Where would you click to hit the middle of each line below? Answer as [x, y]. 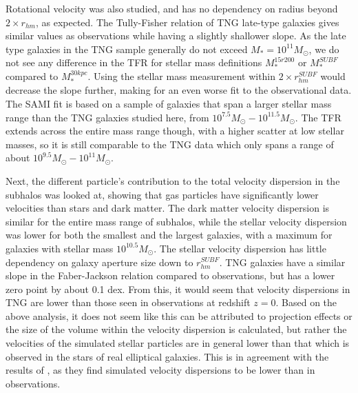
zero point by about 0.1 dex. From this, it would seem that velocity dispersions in [178, 289]
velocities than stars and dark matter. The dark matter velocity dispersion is [168, 208]
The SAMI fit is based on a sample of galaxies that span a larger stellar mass [169, 103]
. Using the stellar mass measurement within [182, 75]
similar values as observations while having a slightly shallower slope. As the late [176, 36]
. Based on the [306, 302]
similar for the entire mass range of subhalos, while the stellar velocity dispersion [176, 221]
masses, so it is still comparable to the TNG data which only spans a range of [170, 144]
